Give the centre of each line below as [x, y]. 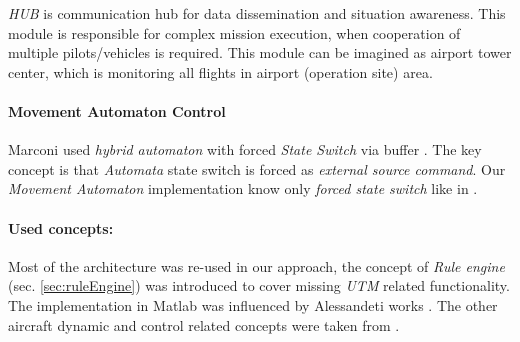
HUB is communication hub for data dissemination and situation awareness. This [257, 13]
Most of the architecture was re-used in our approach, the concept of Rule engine [256, 265]
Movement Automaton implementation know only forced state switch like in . [243, 188]
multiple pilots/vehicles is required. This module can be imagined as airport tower [260, 52]
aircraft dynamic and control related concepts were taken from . [204, 324]
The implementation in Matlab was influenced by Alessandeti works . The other [253, 304]
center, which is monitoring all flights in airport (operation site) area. [220, 71]
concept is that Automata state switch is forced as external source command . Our [257, 168]
